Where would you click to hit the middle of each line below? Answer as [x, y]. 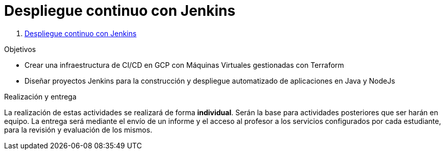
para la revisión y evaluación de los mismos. [78, 130]
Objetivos [20, 49]
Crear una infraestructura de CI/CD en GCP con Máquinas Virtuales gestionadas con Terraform [184, 65]
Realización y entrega [40, 96]
